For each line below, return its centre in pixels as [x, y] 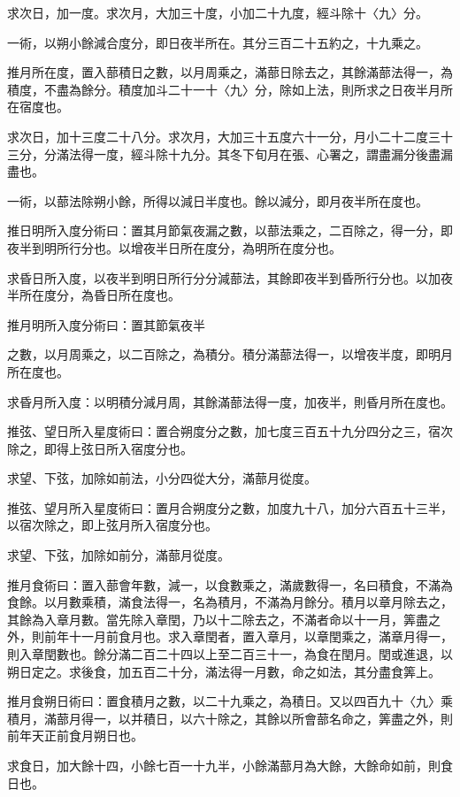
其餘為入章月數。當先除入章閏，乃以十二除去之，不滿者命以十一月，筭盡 [218, 619]
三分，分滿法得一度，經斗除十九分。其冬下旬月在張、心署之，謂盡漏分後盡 [224, 153]
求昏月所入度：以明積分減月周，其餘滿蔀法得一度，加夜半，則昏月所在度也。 [230, 401]
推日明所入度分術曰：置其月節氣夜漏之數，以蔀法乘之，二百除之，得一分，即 [230, 230]
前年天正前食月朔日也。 [75, 736]
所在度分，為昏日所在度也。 [100, 295]
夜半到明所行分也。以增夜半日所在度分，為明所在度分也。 [174, 247]
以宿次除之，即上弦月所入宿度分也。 [112, 525]
